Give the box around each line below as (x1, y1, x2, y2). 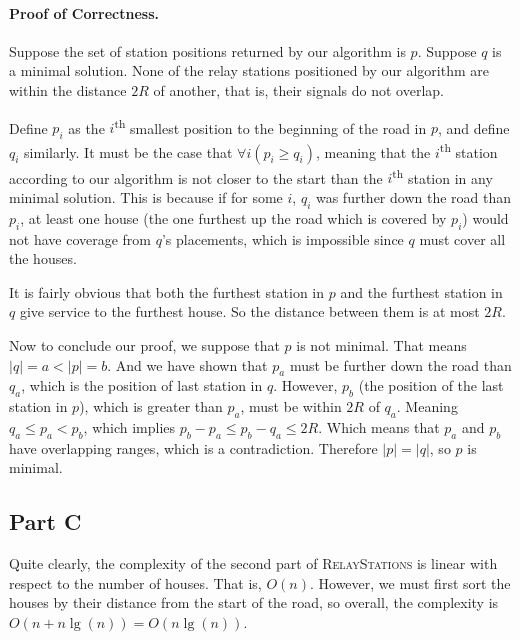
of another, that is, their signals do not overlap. (153, 79, 444, 100)
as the (68, 117, 105, 138)
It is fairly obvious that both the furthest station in (9, 281, 325, 302)
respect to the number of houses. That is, (9, 572, 262, 593)
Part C (9, 506, 82, 537)
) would (462, 207, 509, 228)
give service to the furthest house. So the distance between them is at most (19, 301, 480, 322)
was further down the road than (315, 186, 512, 207)
